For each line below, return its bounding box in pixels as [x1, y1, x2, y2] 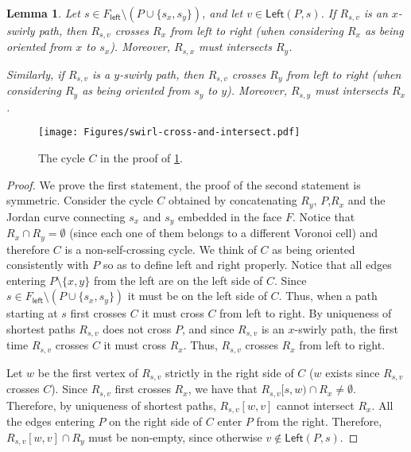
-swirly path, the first [294, 320, 398, 337]
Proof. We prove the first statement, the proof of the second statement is [6, 176, 361, 193]
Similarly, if [6, 65, 64, 82]
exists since [325, 364, 380, 380]
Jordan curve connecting [6, 208, 126, 224]
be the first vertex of [37, 364, 138, 380]
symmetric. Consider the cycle [6, 192, 153, 208]
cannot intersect [277, 396, 355, 413]
